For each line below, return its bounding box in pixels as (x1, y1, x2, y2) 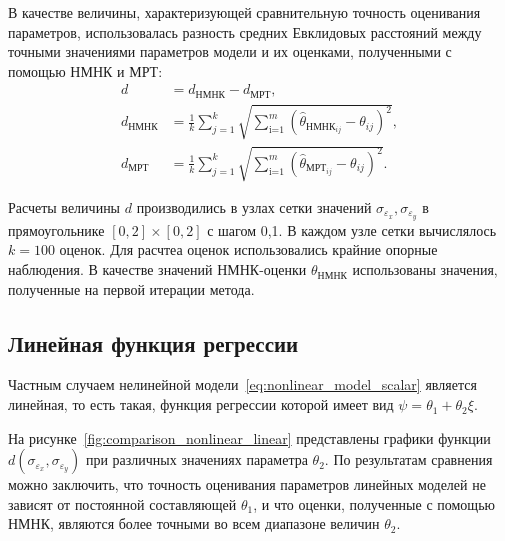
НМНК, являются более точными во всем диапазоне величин (8, 513, 380, 534)
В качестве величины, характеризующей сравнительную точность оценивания (8, 2, 481, 22)
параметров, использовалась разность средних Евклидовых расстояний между (8, 21, 482, 42)
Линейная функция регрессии (8, 327, 299, 358)
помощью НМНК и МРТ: (8, 60, 163, 81)
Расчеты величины (8, 197, 121, 218)
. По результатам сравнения (324, 449, 493, 470)
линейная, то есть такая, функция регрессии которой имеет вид (8, 394, 394, 415)
